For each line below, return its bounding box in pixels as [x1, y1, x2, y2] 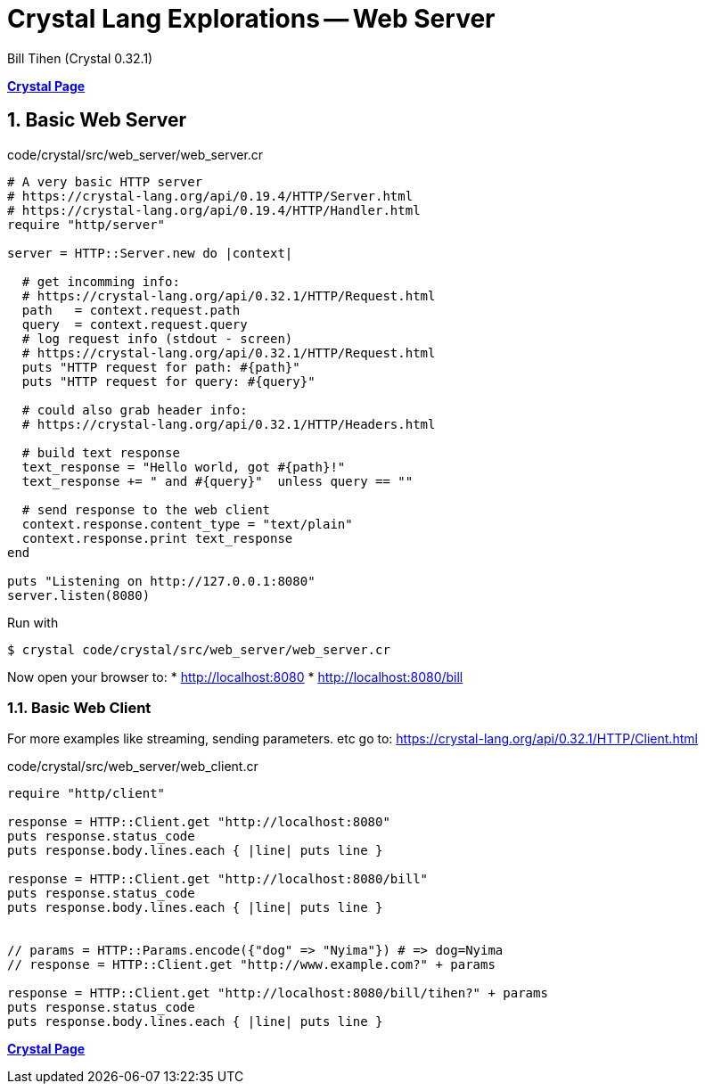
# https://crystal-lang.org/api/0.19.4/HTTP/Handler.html [7, 202, 421, 217]
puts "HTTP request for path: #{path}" [21, 359, 300, 374]
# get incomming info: [21, 274, 180, 289]
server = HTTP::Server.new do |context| [7, 245, 293, 260]
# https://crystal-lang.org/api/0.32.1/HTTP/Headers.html [21, 416, 436, 431]
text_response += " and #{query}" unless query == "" [21, 473, 414, 488]
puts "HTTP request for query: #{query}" [21, 373, 316, 389]
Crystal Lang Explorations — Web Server [7, 4, 496, 34]
